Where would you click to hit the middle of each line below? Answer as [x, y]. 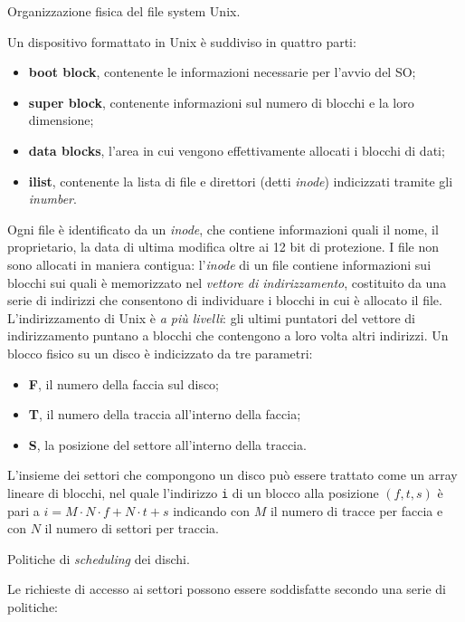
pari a [24, 510]
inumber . [52, 199]
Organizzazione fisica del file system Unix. [124, 11]
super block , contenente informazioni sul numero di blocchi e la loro [221, 102]
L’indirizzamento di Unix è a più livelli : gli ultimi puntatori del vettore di [211, 317]
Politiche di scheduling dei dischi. [99, 558]
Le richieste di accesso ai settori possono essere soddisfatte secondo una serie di [227, 589]
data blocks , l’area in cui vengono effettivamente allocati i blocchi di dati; [237, 150]
